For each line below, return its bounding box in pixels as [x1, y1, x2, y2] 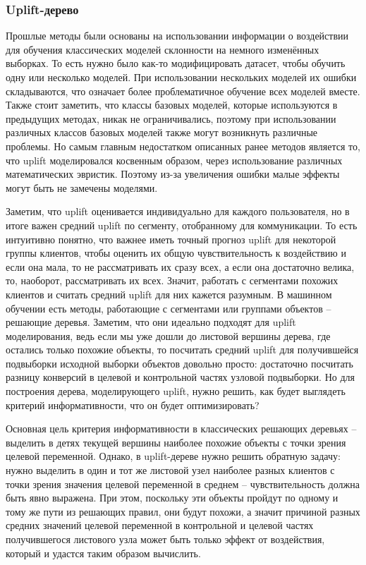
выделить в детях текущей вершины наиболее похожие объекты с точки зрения [6, 435, 346, 449]
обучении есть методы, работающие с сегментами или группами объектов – [6, 300, 331, 315]
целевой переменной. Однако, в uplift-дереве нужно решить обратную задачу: [6, 449, 341, 463]
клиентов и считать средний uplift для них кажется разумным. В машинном [6, 286, 332, 301]
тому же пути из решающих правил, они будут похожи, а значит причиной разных [6, 504, 360, 518]
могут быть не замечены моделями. [6, 180, 158, 195]
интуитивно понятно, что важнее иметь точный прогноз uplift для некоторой [6, 231, 336, 246]
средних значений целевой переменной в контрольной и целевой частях [6, 518, 314, 533]
